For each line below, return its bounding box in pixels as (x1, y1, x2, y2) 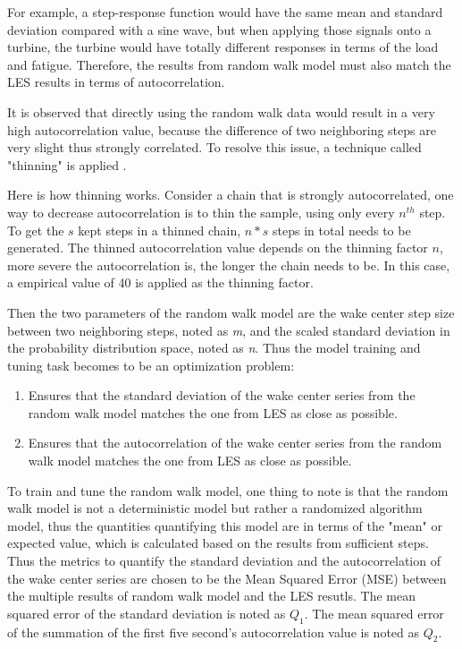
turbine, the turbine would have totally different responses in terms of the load (7, 38, 439, 56)
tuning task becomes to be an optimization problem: (7, 355, 295, 374)
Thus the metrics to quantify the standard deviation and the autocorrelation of (7, 551, 441, 570)
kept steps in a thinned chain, (78, 220, 241, 239)
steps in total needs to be (273, 220, 411, 239)
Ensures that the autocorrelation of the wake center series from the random (28, 433, 442, 452)
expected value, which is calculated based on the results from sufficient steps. (7, 534, 429, 552)
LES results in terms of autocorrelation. (7, 73, 225, 91)
